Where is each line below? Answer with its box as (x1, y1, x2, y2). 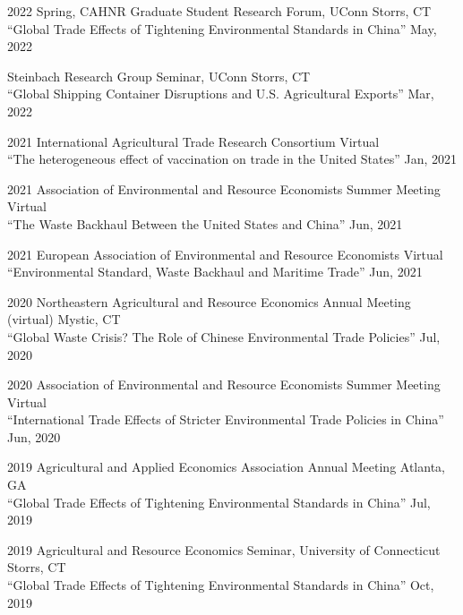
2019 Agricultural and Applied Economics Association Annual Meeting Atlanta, (7, 457, 445, 476)
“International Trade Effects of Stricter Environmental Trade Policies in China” (7, 410, 444, 429)
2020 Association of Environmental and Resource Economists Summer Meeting (7, 375, 441, 394)
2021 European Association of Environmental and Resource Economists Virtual (7, 244, 443, 263)
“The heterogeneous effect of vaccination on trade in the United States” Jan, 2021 (7, 149, 458, 168)
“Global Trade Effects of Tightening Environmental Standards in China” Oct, (7, 576, 434, 594)
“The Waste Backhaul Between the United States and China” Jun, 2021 (7, 214, 403, 233)
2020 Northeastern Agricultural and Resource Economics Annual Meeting (7, 292, 411, 311)
